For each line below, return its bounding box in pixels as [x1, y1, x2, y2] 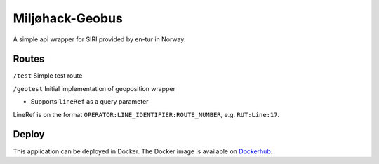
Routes [13, 53, 45, 65]
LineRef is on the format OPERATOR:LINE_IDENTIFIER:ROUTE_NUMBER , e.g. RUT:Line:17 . [13, 110, 280, 118]
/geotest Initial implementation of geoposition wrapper [13, 84, 175, 93]
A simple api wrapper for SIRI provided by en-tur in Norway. [13, 35, 186, 43]
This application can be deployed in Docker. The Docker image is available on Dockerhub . [13, 147, 273, 156]
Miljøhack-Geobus [13, 11, 123, 26]
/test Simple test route [13, 71, 83, 80]
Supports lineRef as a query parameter [30, 97, 149, 106]
